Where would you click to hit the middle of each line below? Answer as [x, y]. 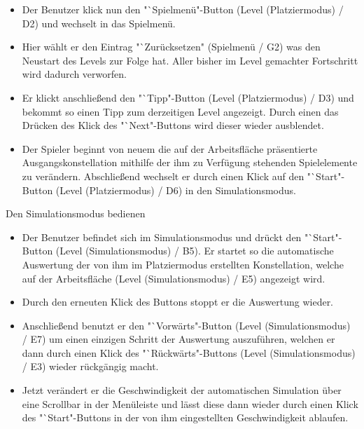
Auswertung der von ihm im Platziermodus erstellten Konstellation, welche [183, 264]
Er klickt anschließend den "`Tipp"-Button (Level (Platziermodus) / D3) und [188, 97]
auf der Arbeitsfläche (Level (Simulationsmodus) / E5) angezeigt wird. [174, 278]
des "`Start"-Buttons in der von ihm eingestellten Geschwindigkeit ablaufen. [185, 417]
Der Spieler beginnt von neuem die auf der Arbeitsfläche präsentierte [170, 148]
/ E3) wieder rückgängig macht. [90, 366]
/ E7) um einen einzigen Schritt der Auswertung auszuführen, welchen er [178, 339]
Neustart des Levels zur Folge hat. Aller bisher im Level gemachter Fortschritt [190, 60]
